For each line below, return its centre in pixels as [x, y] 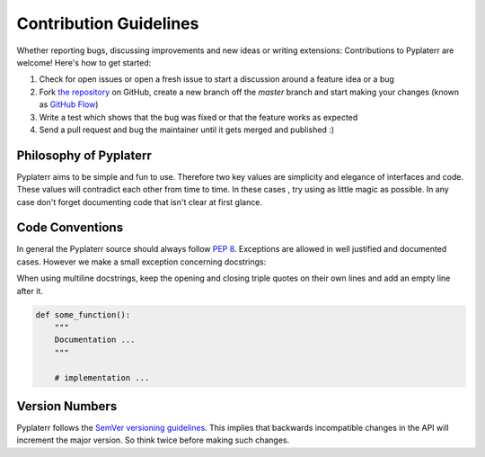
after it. [30, 291]
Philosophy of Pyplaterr [84, 155]
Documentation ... [95, 340]
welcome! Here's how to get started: [84, 62]
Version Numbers [67, 406]
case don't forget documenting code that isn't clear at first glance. [139, 202]
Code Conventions [70, 228]
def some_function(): [83, 314]
